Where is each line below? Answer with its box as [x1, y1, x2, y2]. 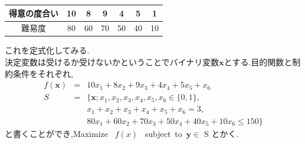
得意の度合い [9, 6, 58, 19]
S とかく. [204, 127, 239, 139]
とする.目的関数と [224, 56, 293, 68]
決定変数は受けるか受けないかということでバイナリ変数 [5, 56, 219, 68]
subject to [145, 127, 182, 139]
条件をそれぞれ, [12, 67, 73, 79]
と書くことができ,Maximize [5, 127, 108, 139]
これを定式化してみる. [5, 44, 90, 56]
